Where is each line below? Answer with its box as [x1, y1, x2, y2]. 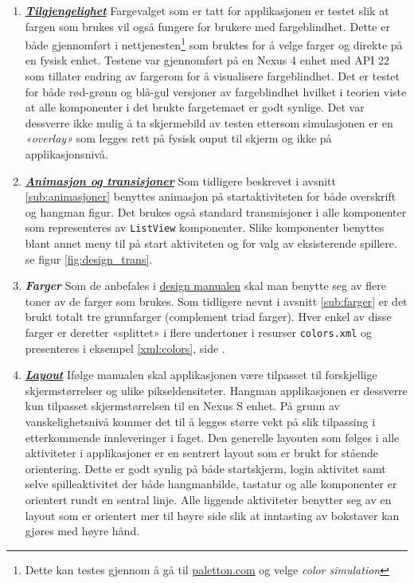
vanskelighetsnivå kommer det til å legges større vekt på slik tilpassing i [25, 413, 376, 430]
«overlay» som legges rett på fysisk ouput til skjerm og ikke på [25, 130, 332, 147]
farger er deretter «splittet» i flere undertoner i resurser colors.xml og [25, 324, 372, 340]
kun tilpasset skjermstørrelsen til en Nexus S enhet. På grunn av [25, 397, 340, 414]
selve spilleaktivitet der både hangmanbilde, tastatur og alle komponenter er [25, 475, 397, 492]
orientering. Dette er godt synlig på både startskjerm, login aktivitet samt [25, 460, 386, 476]
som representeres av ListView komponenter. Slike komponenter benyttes [25, 219, 385, 236]
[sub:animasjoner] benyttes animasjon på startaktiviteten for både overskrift [25, 188, 396, 205]
